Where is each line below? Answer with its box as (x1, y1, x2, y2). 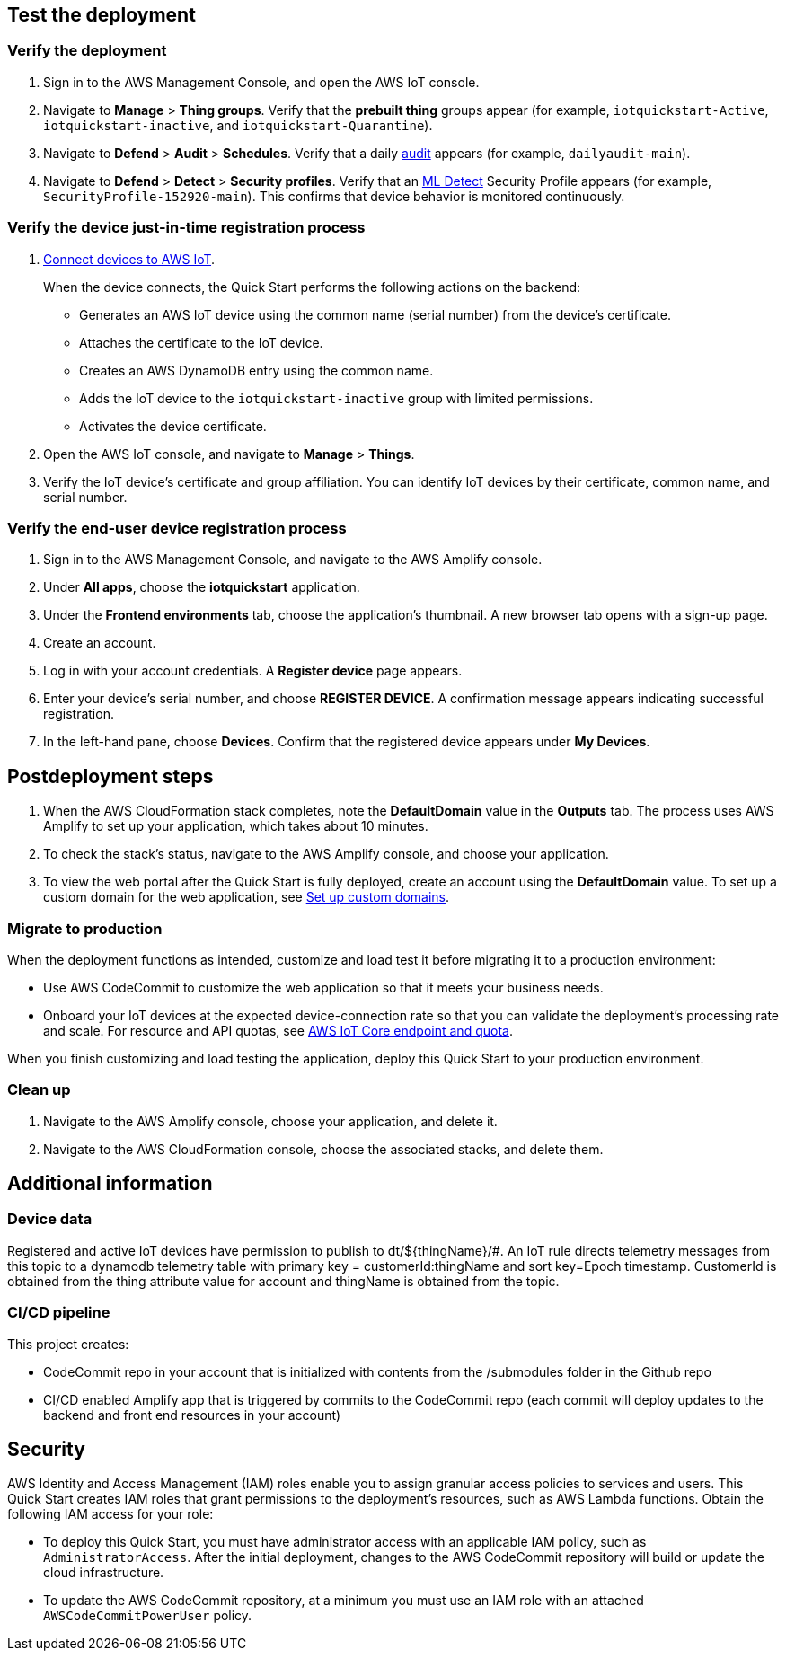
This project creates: (7, 1336, 129, 1352)
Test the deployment (7, 4, 196, 26)
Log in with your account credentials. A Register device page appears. (43, 663, 463, 679)
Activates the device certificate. (79, 418, 267, 434)
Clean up (7, 1080, 71, 1099)
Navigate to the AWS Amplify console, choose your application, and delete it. (43, 1113, 498, 1129)
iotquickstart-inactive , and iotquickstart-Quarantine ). (43, 117, 433, 133)
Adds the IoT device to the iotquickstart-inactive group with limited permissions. (79, 390, 594, 406)
